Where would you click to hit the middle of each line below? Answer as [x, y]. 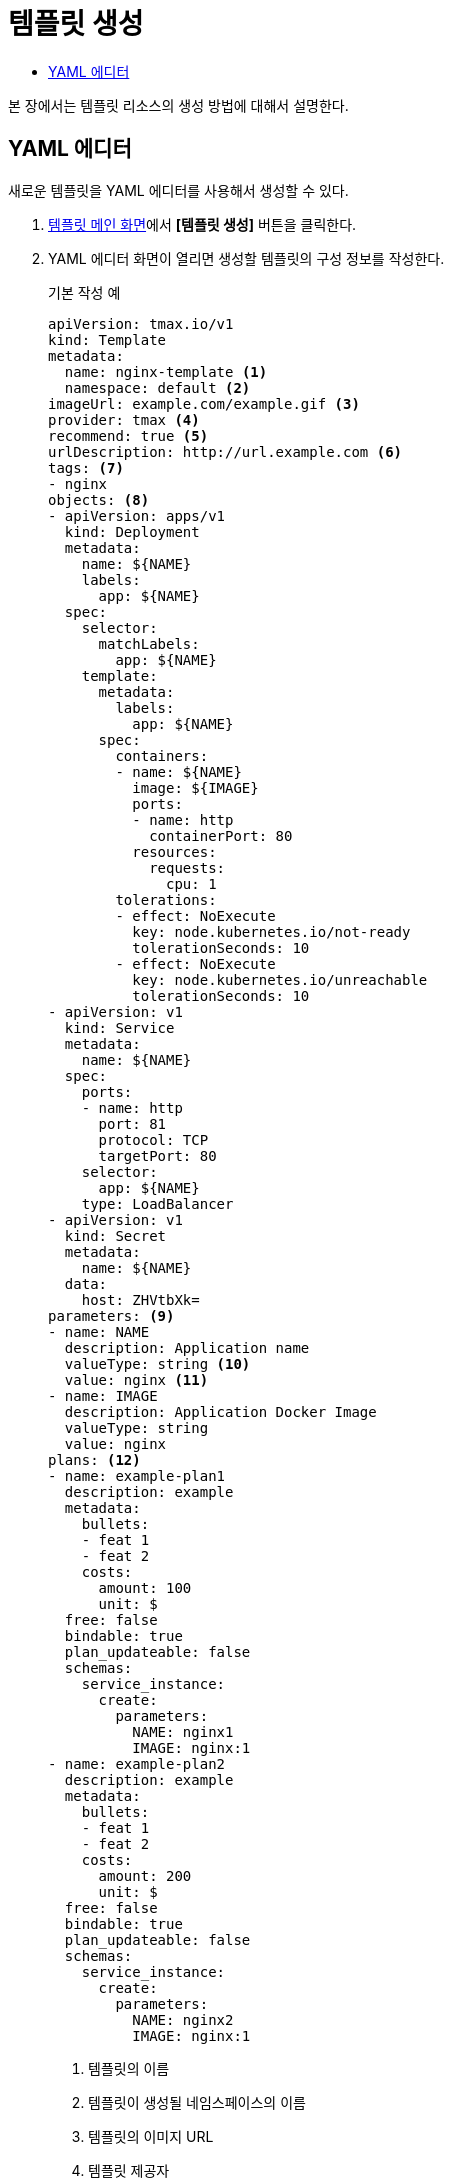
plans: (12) [94, 1459]
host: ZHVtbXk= [140, 1299]
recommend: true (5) [128, 435]
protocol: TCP [153, 1139]
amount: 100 [145, 1587]
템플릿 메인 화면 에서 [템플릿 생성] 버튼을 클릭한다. [202, 224]
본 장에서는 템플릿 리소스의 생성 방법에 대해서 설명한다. [178, 105]
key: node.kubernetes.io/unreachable [280, 979]
